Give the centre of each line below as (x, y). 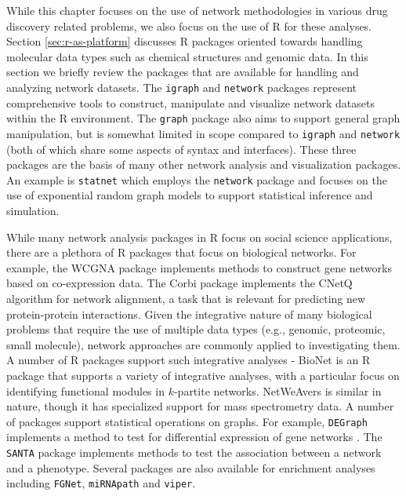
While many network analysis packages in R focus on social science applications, (199, 237)
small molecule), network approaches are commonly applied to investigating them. (203, 344)
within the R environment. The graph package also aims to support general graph (203, 118)
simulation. (33, 210)
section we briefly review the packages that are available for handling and (183, 72)
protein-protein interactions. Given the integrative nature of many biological (189, 314)
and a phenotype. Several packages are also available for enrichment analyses (191, 467)
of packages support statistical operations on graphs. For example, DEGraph (187, 421)
